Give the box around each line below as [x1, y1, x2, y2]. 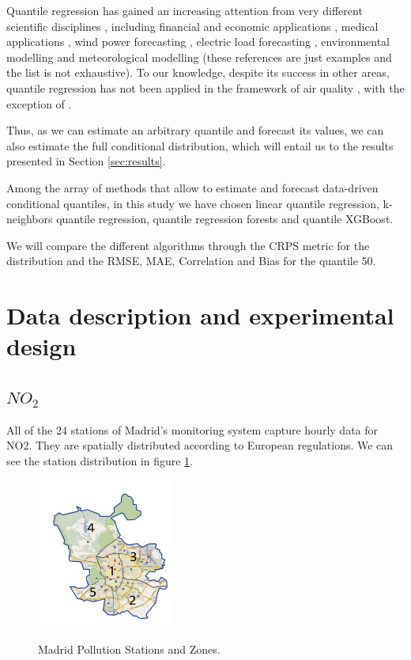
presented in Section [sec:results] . [6, 153, 166, 169]
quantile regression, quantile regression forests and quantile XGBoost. [56, 211, 394, 227]
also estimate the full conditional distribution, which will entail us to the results [6, 137, 394, 154]
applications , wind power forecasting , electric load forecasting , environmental [6, 33, 390, 50]
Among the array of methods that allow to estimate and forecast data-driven [6, 179, 379, 195]
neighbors [6, 211, 53, 227]
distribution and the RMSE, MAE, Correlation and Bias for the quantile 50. [6, 252, 376, 269]
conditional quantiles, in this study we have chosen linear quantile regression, [6, 195, 379, 211]
